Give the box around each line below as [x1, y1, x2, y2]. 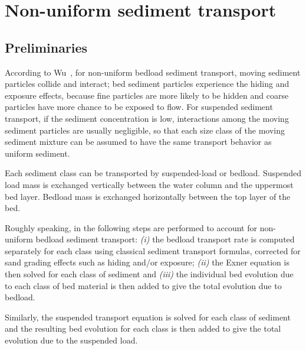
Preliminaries [5, 38, 88, 56]
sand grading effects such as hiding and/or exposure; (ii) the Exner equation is [5, 256, 289, 268]
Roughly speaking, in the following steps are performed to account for [5, 221, 257, 234]
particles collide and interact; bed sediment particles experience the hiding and [5, 77, 289, 90]
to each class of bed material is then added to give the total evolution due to [5, 279, 282, 291]
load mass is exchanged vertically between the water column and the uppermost [5, 178, 294, 190]
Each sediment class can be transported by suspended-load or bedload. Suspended [5, 167, 301, 179]
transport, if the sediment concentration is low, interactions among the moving [5, 112, 289, 124]
